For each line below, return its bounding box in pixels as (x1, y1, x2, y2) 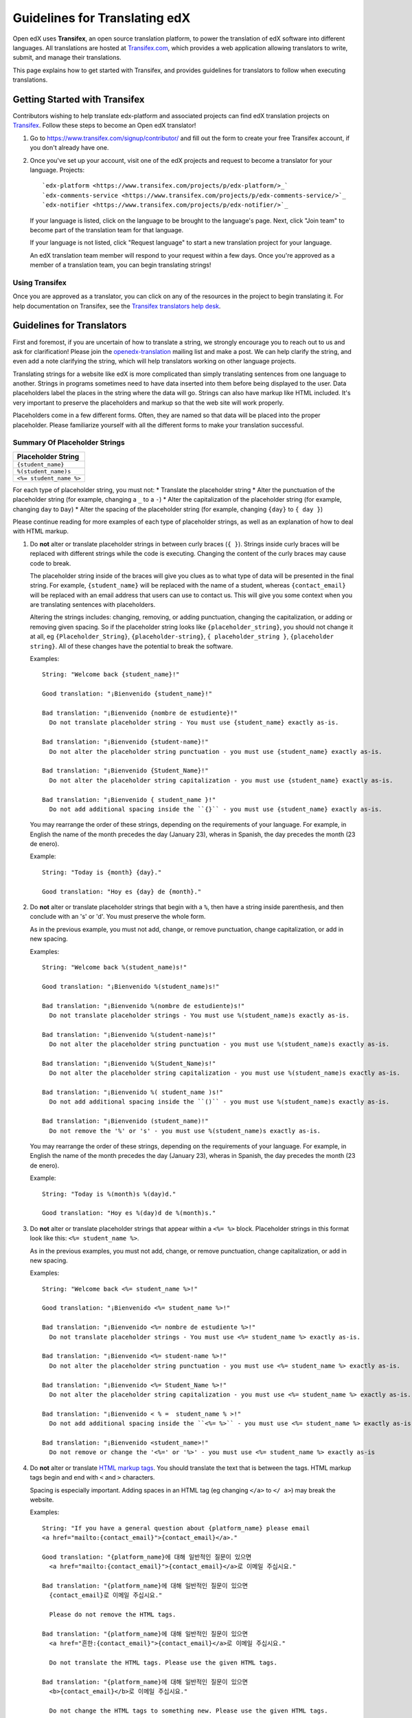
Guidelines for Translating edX (12, 10, 191, 25)
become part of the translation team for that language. (30, 225, 184, 234)
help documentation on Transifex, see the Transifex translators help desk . (12, 302, 221, 310)
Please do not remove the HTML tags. (49, 1611, 176, 1618)
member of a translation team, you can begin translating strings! (30, 261, 211, 269)
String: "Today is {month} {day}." (42, 868, 162, 876)
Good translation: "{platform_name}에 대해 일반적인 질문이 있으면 (42, 1553, 252, 1561)
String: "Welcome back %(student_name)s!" (42, 963, 187, 971)
